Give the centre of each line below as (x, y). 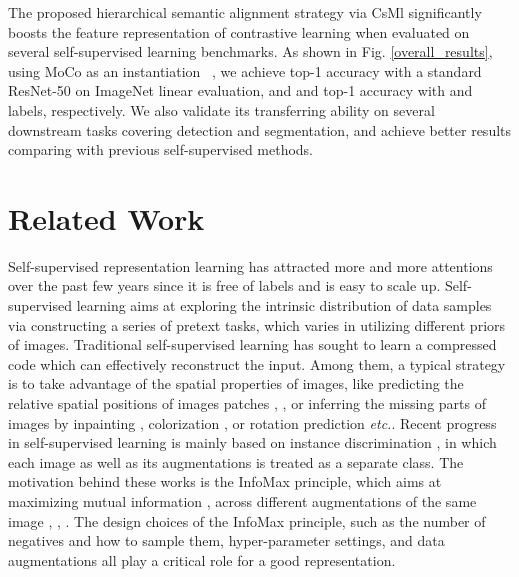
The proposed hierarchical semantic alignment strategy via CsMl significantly (245, 12)
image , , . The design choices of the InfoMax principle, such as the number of (247, 520)
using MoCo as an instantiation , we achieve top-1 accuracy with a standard (245, 70)
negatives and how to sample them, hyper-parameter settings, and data (226, 540)
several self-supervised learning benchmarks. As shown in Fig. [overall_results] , (250, 51)
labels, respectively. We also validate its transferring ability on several (221, 109)
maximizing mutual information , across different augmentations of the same (242, 501)
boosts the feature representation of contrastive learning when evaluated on (239, 31)
